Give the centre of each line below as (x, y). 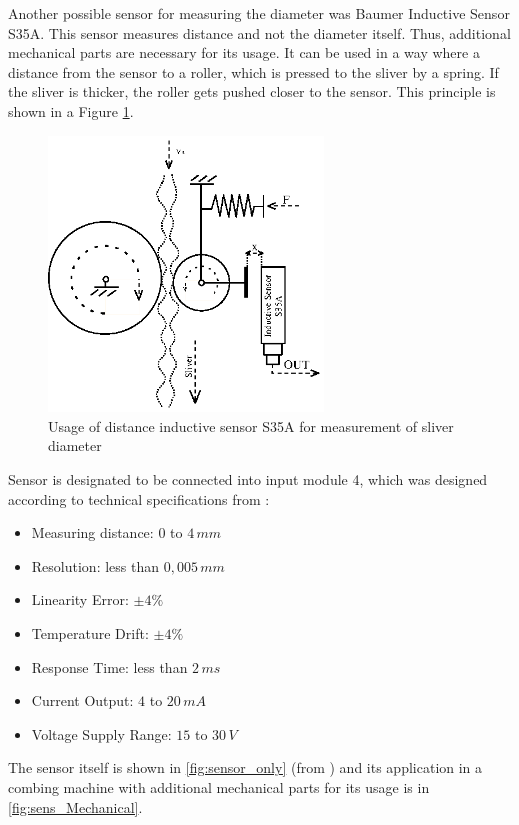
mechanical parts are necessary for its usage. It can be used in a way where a (244, 52)
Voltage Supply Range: (101, 733)
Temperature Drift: (90, 633)
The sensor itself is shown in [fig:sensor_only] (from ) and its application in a (245, 767)
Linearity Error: (80, 599)
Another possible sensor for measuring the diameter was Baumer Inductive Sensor (259, 13)
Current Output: (82, 700)
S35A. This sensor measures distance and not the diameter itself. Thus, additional (259, 32)
